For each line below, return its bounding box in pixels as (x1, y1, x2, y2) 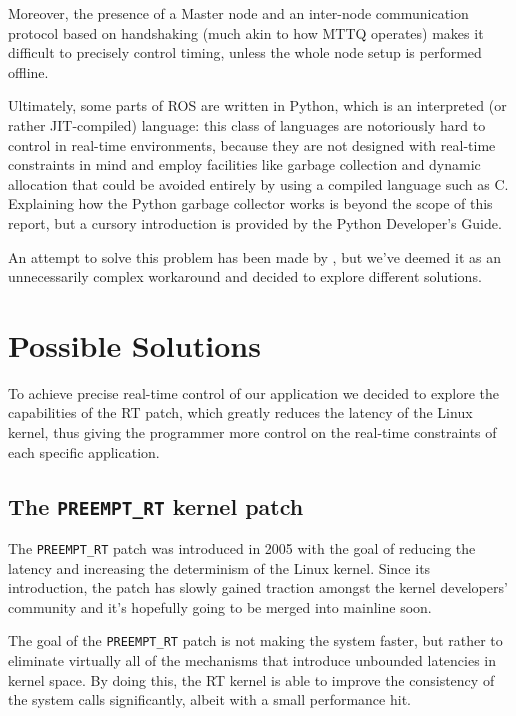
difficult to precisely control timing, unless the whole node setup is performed (8, 42, 482, 63)
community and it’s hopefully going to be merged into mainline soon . (8, 596, 432, 617)
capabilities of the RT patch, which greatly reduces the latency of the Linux (8, 402, 473, 423)
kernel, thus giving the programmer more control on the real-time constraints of (8, 422, 497, 443)
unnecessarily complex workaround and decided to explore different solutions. (8, 266, 482, 287)
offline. (8, 61, 49, 82)
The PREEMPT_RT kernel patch (8, 490, 304, 521)
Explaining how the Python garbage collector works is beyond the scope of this (8, 193, 493, 214)
